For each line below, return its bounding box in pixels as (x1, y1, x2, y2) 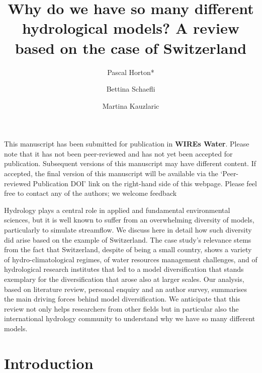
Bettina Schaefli (106, 84, 155, 94)
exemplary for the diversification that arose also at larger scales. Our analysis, (4, 274, 244, 284)
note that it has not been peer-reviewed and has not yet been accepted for (4, 148, 233, 159)
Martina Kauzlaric (102, 100, 159, 111)
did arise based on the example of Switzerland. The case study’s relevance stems (4, 234, 251, 245)
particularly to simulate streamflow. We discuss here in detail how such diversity (4, 225, 252, 235)
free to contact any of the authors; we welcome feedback (4, 188, 177, 198)
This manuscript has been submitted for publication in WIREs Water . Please (4, 138, 249, 149)
